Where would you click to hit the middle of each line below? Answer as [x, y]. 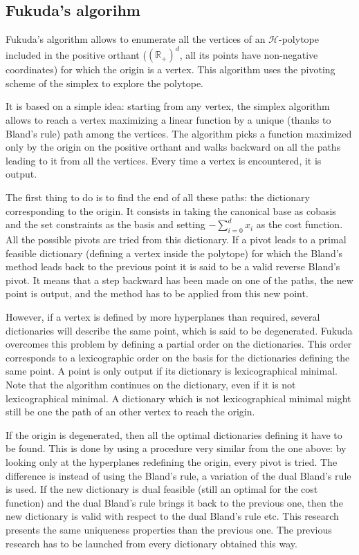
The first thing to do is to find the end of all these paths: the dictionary [158, 197]
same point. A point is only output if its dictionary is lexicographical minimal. [172, 371]
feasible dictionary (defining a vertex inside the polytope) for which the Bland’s [174, 253]
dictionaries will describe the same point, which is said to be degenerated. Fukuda [179, 330]
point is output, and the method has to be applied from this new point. [157, 293]
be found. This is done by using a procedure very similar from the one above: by [176, 448]
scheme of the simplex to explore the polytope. [105, 83]
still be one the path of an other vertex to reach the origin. [130, 412]
